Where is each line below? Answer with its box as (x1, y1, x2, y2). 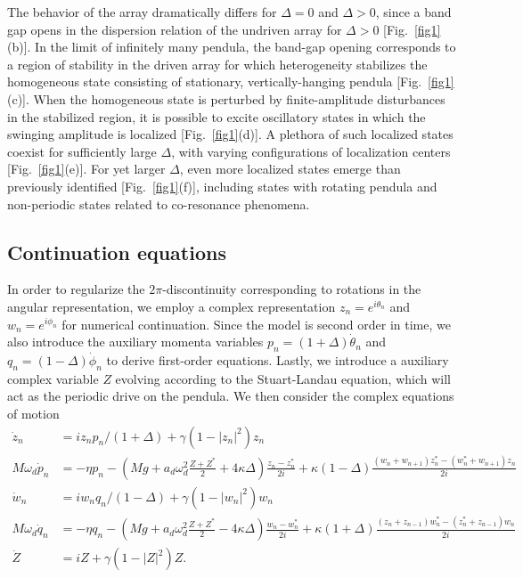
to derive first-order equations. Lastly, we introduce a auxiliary (106, 350, 449, 369)
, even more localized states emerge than (179, 159, 401, 178)
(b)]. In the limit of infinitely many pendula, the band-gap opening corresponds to (7, 37, 456, 56)
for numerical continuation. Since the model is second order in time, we (61, 314, 451, 333)
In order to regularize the (7, 280, 145, 298)
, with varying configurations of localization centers (171, 142, 451, 160)
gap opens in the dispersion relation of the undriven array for (7, 20, 342, 38)
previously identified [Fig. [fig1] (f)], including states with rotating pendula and (7, 176, 437, 195)
